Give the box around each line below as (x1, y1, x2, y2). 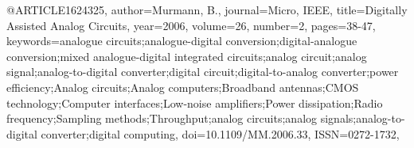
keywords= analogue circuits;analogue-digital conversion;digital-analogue (6, 32, 357, 49)
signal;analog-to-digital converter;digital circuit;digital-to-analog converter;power (6, 63, 399, 80)
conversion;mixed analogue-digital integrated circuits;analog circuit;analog (6, 47, 367, 64)
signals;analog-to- (320, 110, 405, 127)
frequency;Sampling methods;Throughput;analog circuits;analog (6, 110, 318, 127)
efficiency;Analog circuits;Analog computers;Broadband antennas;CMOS (6, 78, 359, 95)
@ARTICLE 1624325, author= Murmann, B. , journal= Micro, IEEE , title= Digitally (6, 2, 408, 17)
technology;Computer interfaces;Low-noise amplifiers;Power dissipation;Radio (6, 94, 383, 111)
